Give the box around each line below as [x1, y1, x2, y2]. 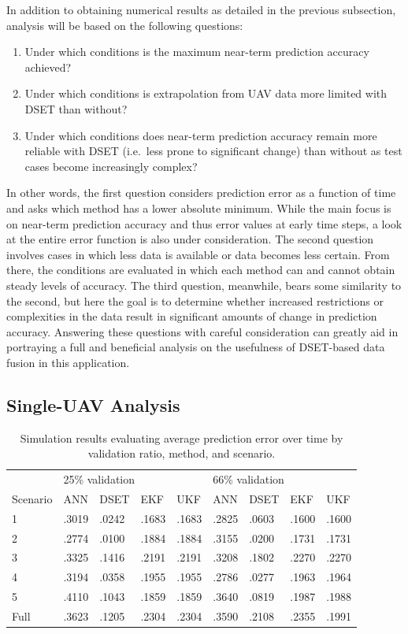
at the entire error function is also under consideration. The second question [6, 231, 374, 247]
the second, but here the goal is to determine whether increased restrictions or [6, 292, 384, 309]
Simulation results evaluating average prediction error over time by [20, 429, 343, 446]
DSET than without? [24, 100, 128, 117]
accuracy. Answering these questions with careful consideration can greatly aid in [6, 323, 399, 339]
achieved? [24, 58, 72, 75]
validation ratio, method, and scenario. [87, 445, 276, 462]
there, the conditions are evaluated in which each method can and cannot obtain [6, 261, 395, 278]
